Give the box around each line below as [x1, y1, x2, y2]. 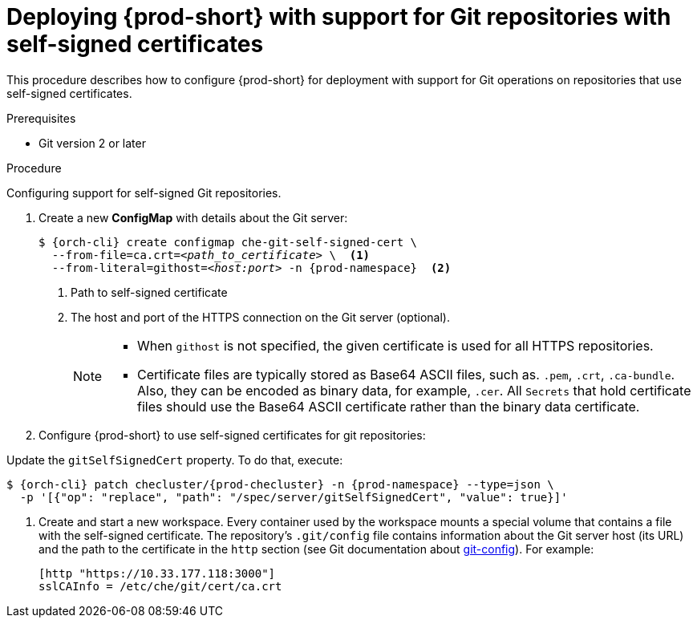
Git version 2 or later [38, 136, 146, 150]
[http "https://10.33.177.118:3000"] [38, 566, 276, 580]
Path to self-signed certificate [71, 285, 228, 299]
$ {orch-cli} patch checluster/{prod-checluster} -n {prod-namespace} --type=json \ [6, 477, 554, 491]
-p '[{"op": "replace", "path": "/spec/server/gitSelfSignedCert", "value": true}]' [19, 490, 568, 504]
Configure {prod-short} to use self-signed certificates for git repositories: [38, 427, 426, 442]
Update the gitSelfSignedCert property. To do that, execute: [6, 452, 343, 467]
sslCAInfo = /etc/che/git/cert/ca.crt [38, 579, 282, 593]
